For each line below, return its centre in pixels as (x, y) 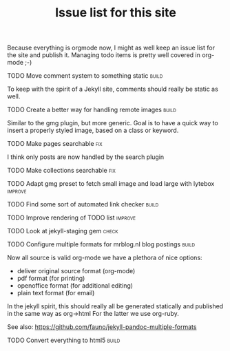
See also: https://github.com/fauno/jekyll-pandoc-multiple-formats (102, 327)
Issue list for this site (116, 13)
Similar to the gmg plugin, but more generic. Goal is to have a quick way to (113, 123)
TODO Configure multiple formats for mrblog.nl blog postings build (101, 244)
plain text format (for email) (56, 293)
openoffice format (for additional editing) (75, 286)
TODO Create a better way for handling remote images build (92, 110)
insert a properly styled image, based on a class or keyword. (93, 130)
